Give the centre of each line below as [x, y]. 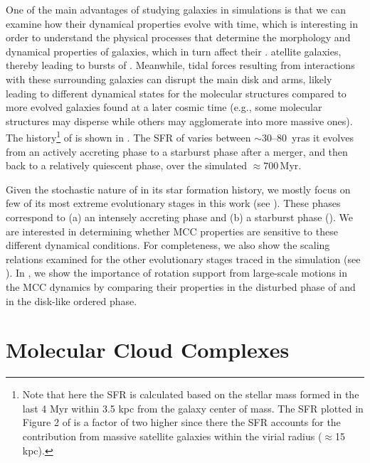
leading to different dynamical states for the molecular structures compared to [176, 93]
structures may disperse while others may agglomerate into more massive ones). [179, 121]
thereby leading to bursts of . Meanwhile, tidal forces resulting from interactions [180, 65]
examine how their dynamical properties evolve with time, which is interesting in [182, 23]
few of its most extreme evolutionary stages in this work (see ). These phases [173, 203]
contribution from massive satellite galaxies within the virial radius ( [172, 436]
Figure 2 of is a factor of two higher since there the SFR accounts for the [181, 422]
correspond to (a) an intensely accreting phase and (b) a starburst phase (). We [179, 217]
